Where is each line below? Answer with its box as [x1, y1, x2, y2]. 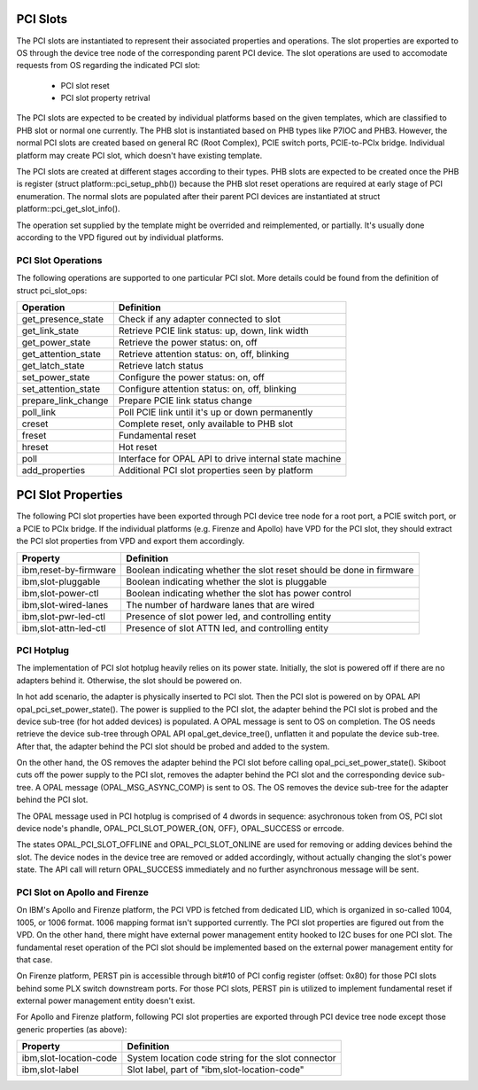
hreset [21, 440, 49, 453]
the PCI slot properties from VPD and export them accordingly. [16, 536, 245, 547]
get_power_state [21, 336, 91, 348]
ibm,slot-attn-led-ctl [21, 621, 106, 634]
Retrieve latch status [118, 359, 204, 371]
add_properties [21, 463, 86, 476]
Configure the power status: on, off [118, 370, 266, 383]
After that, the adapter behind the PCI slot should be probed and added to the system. [16, 741, 330, 751]
